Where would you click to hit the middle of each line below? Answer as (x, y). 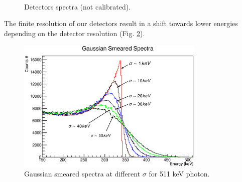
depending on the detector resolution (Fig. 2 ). (75, 33)
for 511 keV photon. (179, 174)
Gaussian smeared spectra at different (82, 174)
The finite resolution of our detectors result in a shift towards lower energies (121, 23)
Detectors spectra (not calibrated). (78, 6)
